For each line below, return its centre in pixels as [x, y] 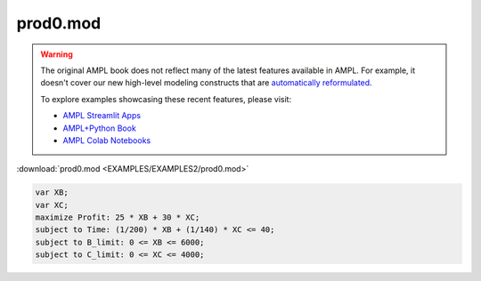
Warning [57, 54]
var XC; [52, 205]
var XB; [52, 193]
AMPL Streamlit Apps [102, 116]
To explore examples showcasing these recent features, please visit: [166, 99]
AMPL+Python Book [100, 128]
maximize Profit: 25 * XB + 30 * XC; [118, 217]
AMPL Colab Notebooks [107, 140]
